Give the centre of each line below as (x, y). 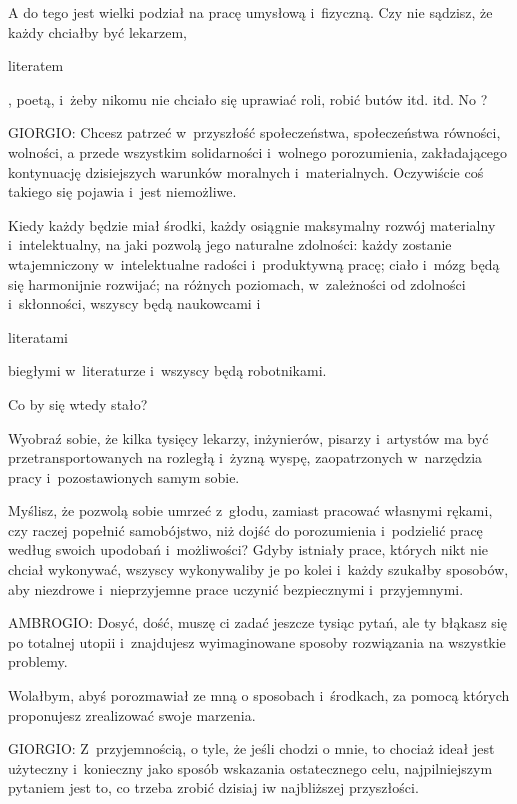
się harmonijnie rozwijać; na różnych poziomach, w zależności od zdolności (237, 283)
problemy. (38, 661)
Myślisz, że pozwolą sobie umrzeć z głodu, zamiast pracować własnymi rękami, (250, 510)
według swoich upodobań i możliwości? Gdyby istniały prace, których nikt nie (248, 549)
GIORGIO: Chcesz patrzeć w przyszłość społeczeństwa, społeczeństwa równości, (254, 132)
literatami (38, 336)
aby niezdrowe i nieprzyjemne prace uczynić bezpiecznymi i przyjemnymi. (236, 588)
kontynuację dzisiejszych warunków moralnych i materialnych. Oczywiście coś (246, 171)
